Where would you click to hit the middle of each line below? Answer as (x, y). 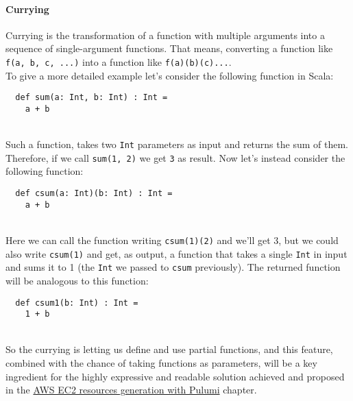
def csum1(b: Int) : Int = (77, 303)
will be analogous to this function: (77, 280)
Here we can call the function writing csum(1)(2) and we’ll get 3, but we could (172, 240)
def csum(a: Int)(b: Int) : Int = (94, 194)
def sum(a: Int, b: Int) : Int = (92, 98)
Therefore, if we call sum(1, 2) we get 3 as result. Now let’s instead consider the (175, 157)
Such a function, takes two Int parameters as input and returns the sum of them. (177, 144)
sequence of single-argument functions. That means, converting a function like (169, 48)
